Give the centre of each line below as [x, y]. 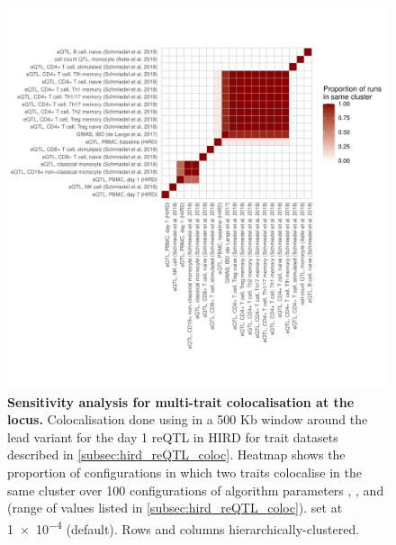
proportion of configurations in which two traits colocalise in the [184, 472]
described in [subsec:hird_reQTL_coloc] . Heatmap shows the [176, 454]
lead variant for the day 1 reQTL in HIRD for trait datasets [173, 436]
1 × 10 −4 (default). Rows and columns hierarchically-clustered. [184, 527]
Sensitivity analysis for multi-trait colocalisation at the [181, 401]
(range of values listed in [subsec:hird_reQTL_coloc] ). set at [175, 508]
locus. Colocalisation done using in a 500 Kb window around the [188, 419]
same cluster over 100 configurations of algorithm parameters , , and [196, 490]
